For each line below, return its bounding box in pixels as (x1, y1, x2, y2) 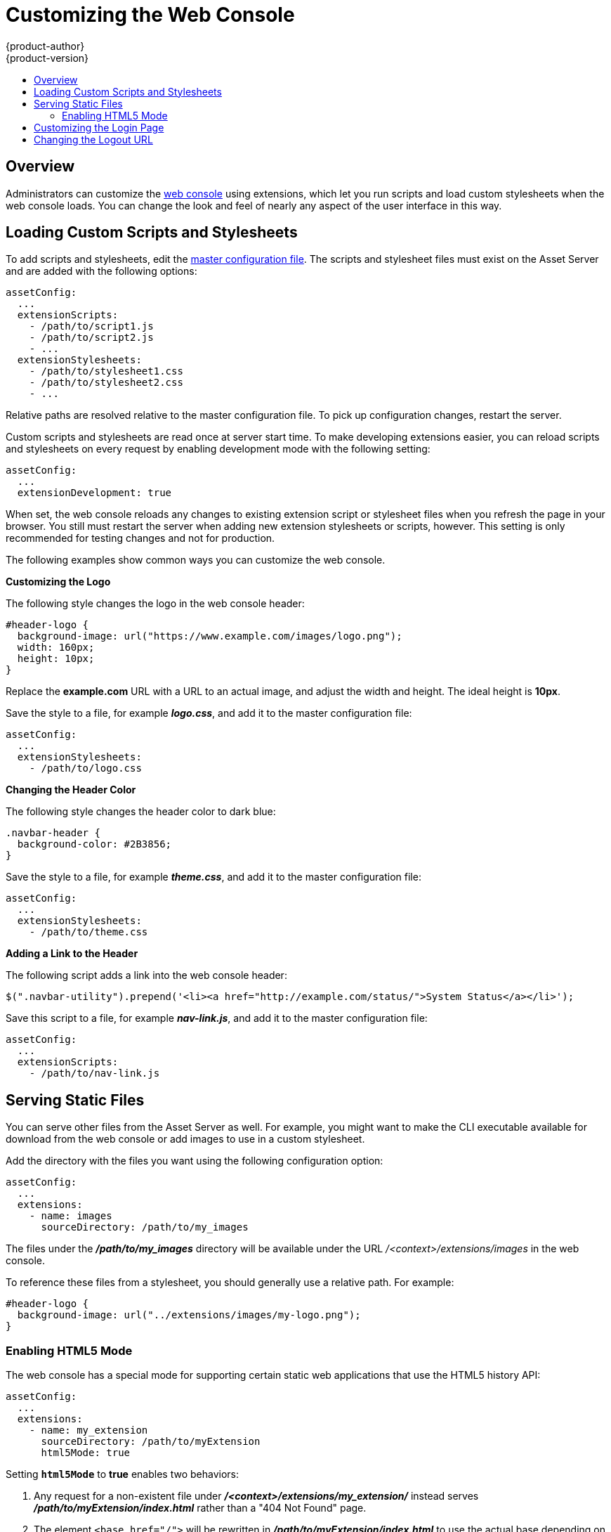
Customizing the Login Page (34, 121, 164, 134)
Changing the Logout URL (34, 133, 153, 145)
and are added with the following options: (6, 265, 197, 278)
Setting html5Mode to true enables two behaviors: (6, 1468, 239, 1481)
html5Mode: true (41, 1447, 131, 1459)
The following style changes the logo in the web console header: (6, 597, 305, 610)
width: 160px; (17, 642, 95, 654)
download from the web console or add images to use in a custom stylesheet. (6, 1133, 365, 1145)
